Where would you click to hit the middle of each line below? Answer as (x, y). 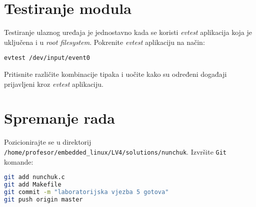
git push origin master (43, 199)
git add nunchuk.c (34, 177)
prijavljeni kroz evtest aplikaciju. (54, 84)
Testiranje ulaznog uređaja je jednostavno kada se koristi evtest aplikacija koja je (128, 32)
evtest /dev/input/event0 (47, 58)
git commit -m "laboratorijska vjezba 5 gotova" (86, 192)
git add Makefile (33, 185)
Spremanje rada (59, 118)
